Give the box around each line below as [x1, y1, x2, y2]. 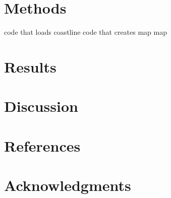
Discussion [4, 96, 78, 116]
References [4, 135, 81, 156]
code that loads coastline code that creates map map [4, 27, 167, 37]
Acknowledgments [4, 175, 131, 195]
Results [4, 56, 56, 77]
